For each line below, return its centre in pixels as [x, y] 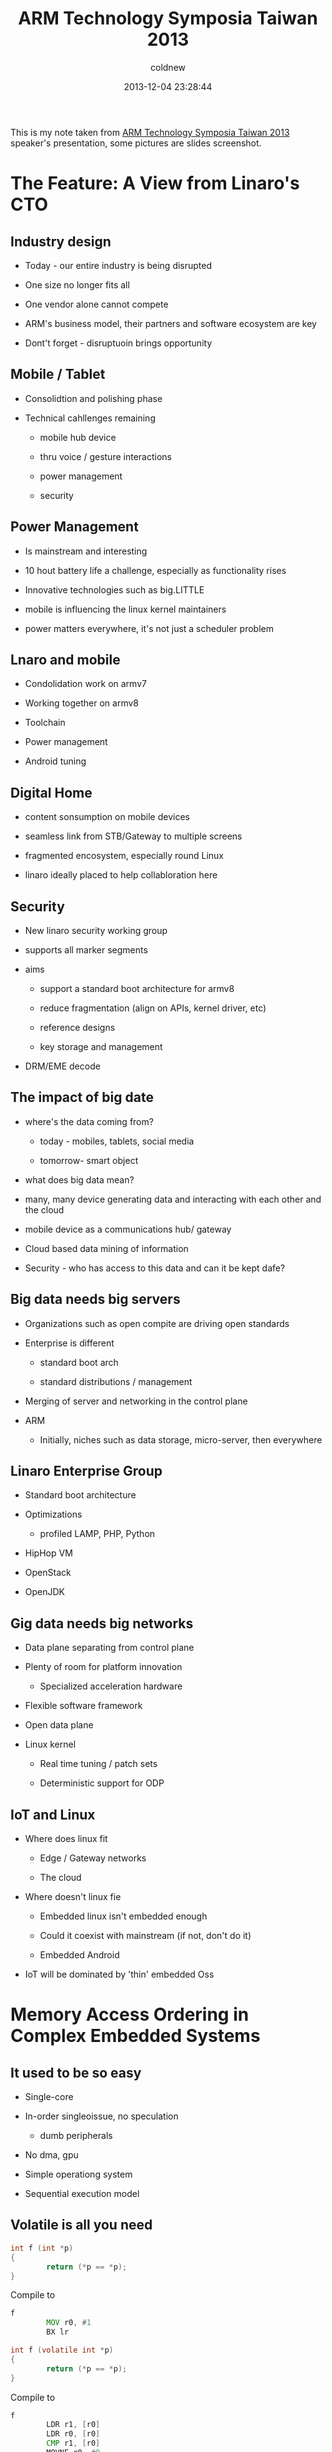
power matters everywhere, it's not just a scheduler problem [149, 628]
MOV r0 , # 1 [69, 2323]
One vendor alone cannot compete [96, 304]
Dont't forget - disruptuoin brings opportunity [118, 343]
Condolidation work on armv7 [85, 684]
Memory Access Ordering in [130, 2014]
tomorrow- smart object [89, 1160]
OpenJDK [45, 1592]
